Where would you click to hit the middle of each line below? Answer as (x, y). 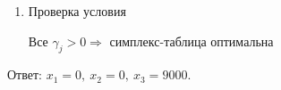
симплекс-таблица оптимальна (192, 41)
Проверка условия (77, 11)
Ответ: (25, 74)
